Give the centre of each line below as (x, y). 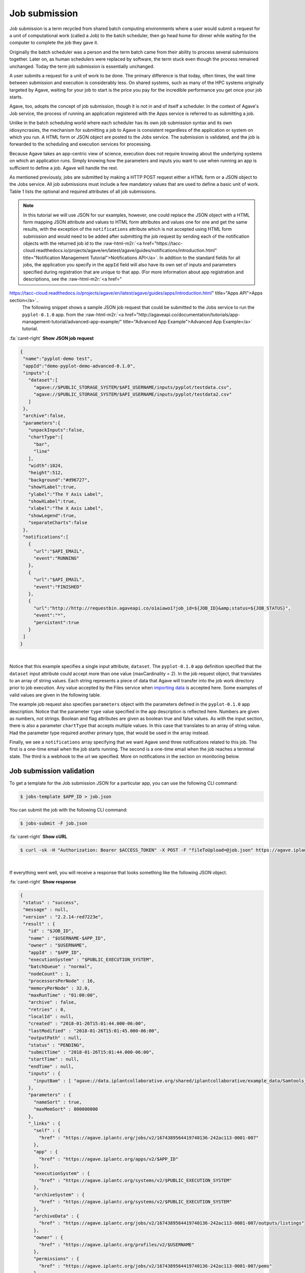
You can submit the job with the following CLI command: (68, 810)
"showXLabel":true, (52, 501)
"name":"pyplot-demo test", (58, 359)
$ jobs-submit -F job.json (54, 823)
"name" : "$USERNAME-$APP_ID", (67, 938)
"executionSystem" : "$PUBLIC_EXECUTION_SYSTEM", (91, 959)
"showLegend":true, (52, 515)
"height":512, (46, 473)
